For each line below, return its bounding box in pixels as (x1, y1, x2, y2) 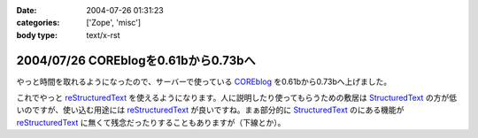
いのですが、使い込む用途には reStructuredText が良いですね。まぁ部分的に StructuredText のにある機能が (16, 104, 405, 115)
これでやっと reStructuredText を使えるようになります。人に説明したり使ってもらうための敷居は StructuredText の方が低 (16, 93, 458, 103)
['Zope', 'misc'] (86, 18, 142, 28)
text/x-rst (86, 29, 120, 40)
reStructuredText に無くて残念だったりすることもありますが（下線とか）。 (16, 117, 286, 127)
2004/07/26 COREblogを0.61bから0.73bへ (16, 53, 256, 68)
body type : (16, 29, 58, 40)
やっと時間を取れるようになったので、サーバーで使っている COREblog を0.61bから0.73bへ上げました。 (16, 76, 392, 87)
